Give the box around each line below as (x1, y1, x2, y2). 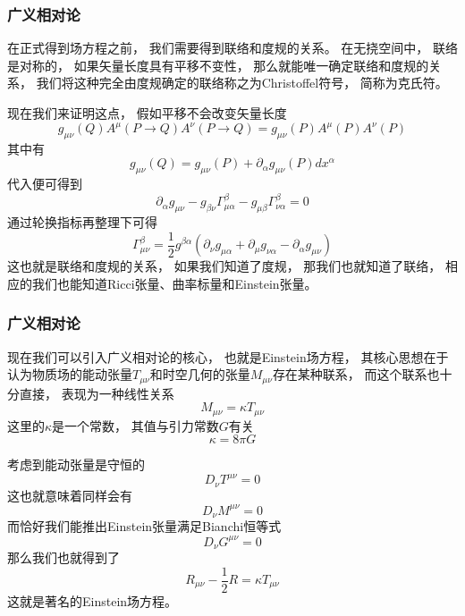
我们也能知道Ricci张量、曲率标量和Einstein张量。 (31, 274, 317, 292)
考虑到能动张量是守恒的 (7, 455, 145, 474)
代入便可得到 (7, 174, 82, 193)
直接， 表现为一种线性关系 (19, 384, 174, 402)
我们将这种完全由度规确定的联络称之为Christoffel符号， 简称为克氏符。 (36, 73, 448, 92)
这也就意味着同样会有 (7, 485, 132, 504)
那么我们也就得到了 (7, 547, 120, 566)
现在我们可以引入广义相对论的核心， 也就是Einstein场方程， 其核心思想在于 (7, 347, 449, 366)
